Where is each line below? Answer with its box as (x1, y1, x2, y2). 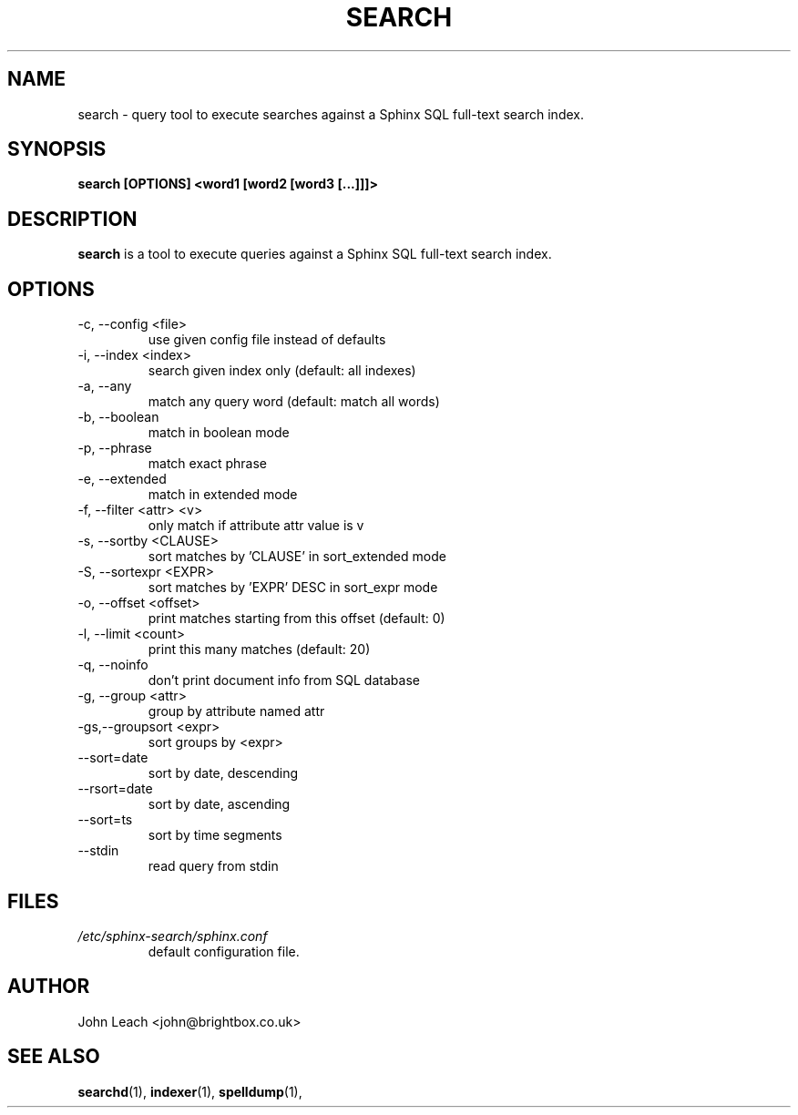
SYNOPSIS (7, 138, 107, 161)
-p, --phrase (77, 440, 152, 456)
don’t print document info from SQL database (148, 672, 420, 689)
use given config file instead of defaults (148, 332, 386, 348)
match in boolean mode (148, 425, 290, 441)
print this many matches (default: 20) (148, 641, 371, 658)
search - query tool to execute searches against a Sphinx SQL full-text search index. (77, 106, 584, 122)
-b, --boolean (77, 409, 159, 425)
